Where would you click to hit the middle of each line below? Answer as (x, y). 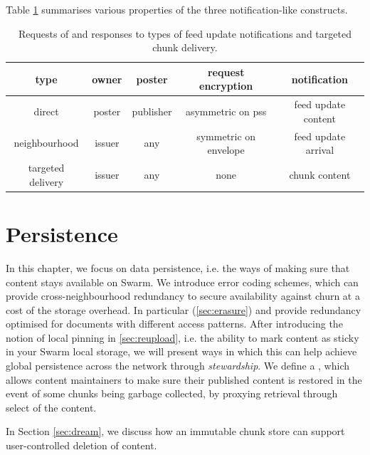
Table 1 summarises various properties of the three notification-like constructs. (177, 9)
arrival (320, 150)
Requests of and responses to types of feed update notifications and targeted (185, 33)
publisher (152, 111)
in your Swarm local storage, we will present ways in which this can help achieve (181, 351)
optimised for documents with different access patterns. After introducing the (174, 324)
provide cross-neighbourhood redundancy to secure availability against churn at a (183, 296)
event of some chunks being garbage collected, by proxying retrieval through (172, 393)
